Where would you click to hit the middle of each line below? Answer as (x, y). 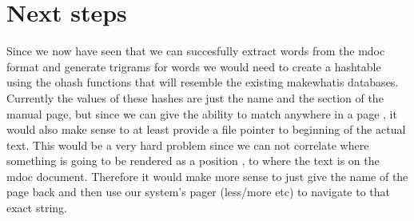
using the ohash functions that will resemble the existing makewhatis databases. (203, 82)
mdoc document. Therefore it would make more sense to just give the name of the (207, 176)
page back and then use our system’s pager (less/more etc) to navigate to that (199, 192)
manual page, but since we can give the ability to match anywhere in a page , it (202, 113)
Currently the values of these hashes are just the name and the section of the (195, 97)
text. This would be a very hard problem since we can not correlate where (188, 145)
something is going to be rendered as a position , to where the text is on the (193, 161)
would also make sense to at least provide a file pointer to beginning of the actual (206, 129)
